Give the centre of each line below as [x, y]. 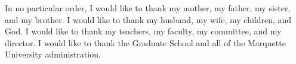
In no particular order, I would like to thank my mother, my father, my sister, [148, 8]
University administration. [53, 54]
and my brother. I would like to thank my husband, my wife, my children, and [148, 19]
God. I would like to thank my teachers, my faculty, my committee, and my [143, 31]
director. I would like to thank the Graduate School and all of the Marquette [145, 42]
